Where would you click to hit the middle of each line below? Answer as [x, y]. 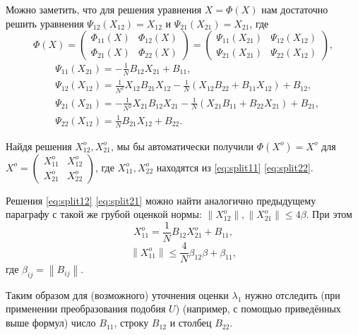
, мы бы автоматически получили [182, 146]
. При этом [329, 214]
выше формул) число [51, 323]
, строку [131, 323]
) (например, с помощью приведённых [258, 309]
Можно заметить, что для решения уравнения [104, 9]
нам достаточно [295, 9]
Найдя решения [39, 146]
